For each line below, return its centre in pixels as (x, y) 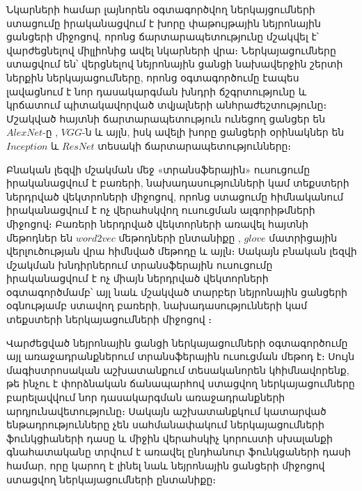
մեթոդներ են (40, 237)
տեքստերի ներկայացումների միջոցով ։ (109, 319)
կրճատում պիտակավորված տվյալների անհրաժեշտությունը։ (167, 105)
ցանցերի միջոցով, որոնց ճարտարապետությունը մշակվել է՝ (163, 37)
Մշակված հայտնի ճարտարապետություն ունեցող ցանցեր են (166, 118)
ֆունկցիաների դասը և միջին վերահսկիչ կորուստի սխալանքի (170, 438)
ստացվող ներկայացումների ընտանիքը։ (111, 479)
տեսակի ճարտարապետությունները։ (195, 145)
